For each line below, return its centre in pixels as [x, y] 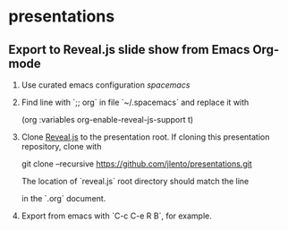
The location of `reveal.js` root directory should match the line [135, 181]
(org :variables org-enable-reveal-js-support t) [107, 119]
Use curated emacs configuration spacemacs [106, 85]
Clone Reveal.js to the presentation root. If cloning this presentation [145, 137]
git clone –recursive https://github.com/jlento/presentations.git [136, 164]
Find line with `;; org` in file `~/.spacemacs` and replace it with [135, 102]
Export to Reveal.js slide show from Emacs [129, 50]
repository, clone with [61, 146]
